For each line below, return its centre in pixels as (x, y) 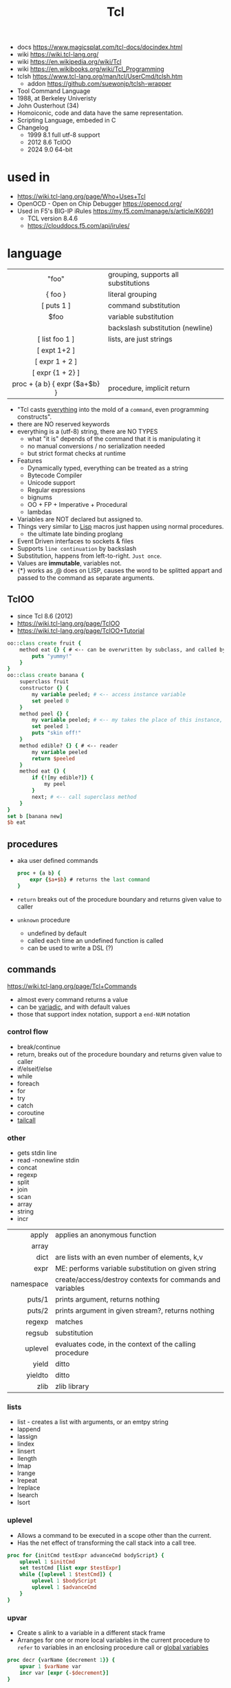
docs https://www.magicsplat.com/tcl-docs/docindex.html (100, 47)
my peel (55, 784)
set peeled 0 (51, 701)
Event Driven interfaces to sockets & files (75, 541)
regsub (37, 1333)
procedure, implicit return (149, 388)
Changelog (33, 127)
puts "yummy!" (52, 656)
